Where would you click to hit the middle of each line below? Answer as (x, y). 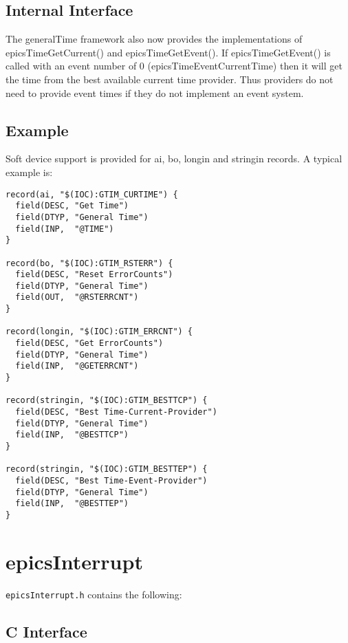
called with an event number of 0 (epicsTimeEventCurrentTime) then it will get (174, 66)
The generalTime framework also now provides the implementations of (154, 39)
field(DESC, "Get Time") (72, 206)
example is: (29, 172)
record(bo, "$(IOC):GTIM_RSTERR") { (89, 263)
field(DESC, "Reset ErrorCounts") (94, 275)
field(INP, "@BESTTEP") (72, 504)
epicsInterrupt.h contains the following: (94, 594)
